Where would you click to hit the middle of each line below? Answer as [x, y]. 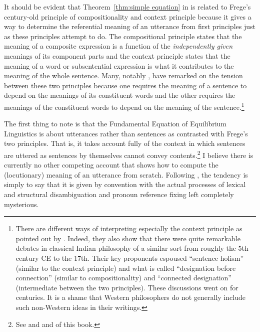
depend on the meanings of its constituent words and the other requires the [120, 95]
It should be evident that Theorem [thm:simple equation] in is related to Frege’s [127, 7]
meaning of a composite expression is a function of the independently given [118, 46]
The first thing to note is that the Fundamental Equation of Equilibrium [115, 124]
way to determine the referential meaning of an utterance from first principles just [130, 26]
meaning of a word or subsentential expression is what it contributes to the [119, 65]
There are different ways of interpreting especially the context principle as [129, 228]
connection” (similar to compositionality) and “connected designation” [123, 278]
